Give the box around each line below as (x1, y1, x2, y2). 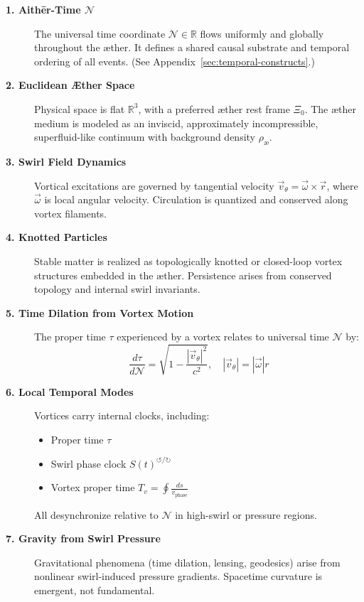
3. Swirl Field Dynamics (6, 154, 127, 168)
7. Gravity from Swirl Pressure (6, 531, 161, 546)
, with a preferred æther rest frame (138, 101, 290, 116)
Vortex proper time (50, 480, 135, 495)
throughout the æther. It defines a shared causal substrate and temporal (34, 40, 350, 55)
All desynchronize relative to (34, 507, 159, 522)
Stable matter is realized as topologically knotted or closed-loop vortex (34, 253, 343, 268)
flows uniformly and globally (200, 26, 324, 41)
